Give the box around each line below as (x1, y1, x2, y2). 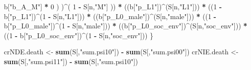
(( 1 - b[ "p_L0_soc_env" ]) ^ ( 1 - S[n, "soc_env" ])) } (4, 30, 154, 40)
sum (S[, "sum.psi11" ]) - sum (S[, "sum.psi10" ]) (4, 56, 138, 66)
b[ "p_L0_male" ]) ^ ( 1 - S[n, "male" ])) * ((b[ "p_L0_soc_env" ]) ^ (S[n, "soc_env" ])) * (4, 21, 248, 31)
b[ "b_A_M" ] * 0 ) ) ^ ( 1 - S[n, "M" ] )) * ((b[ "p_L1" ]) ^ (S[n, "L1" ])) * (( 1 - (4, 1, 222, 11)
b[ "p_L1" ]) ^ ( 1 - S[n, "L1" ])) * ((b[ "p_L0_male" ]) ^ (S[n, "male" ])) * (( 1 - (4, 11, 216, 21)
